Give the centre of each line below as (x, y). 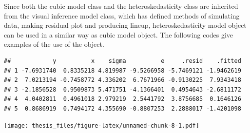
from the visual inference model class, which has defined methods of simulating (122, 15)
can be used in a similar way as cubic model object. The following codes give (119, 34)
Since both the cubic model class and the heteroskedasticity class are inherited (121, 6)
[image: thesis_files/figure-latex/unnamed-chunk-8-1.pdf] (102, 125)
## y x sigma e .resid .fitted (123, 61)
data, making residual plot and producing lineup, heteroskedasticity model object (125, 25)
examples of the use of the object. (54, 44)
